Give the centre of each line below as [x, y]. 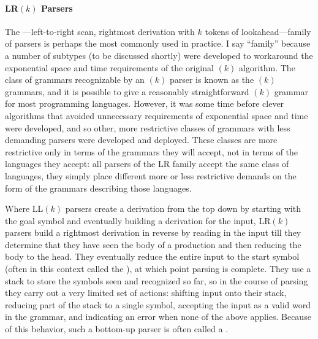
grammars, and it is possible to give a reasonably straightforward [127, 91]
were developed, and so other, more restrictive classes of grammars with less [148, 127]
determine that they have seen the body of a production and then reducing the [153, 244]
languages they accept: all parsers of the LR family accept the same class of [147, 164]
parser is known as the [212, 80]
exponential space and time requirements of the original [109, 67]
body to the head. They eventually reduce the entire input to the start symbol [152, 256]
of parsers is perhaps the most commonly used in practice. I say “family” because [158, 43]
